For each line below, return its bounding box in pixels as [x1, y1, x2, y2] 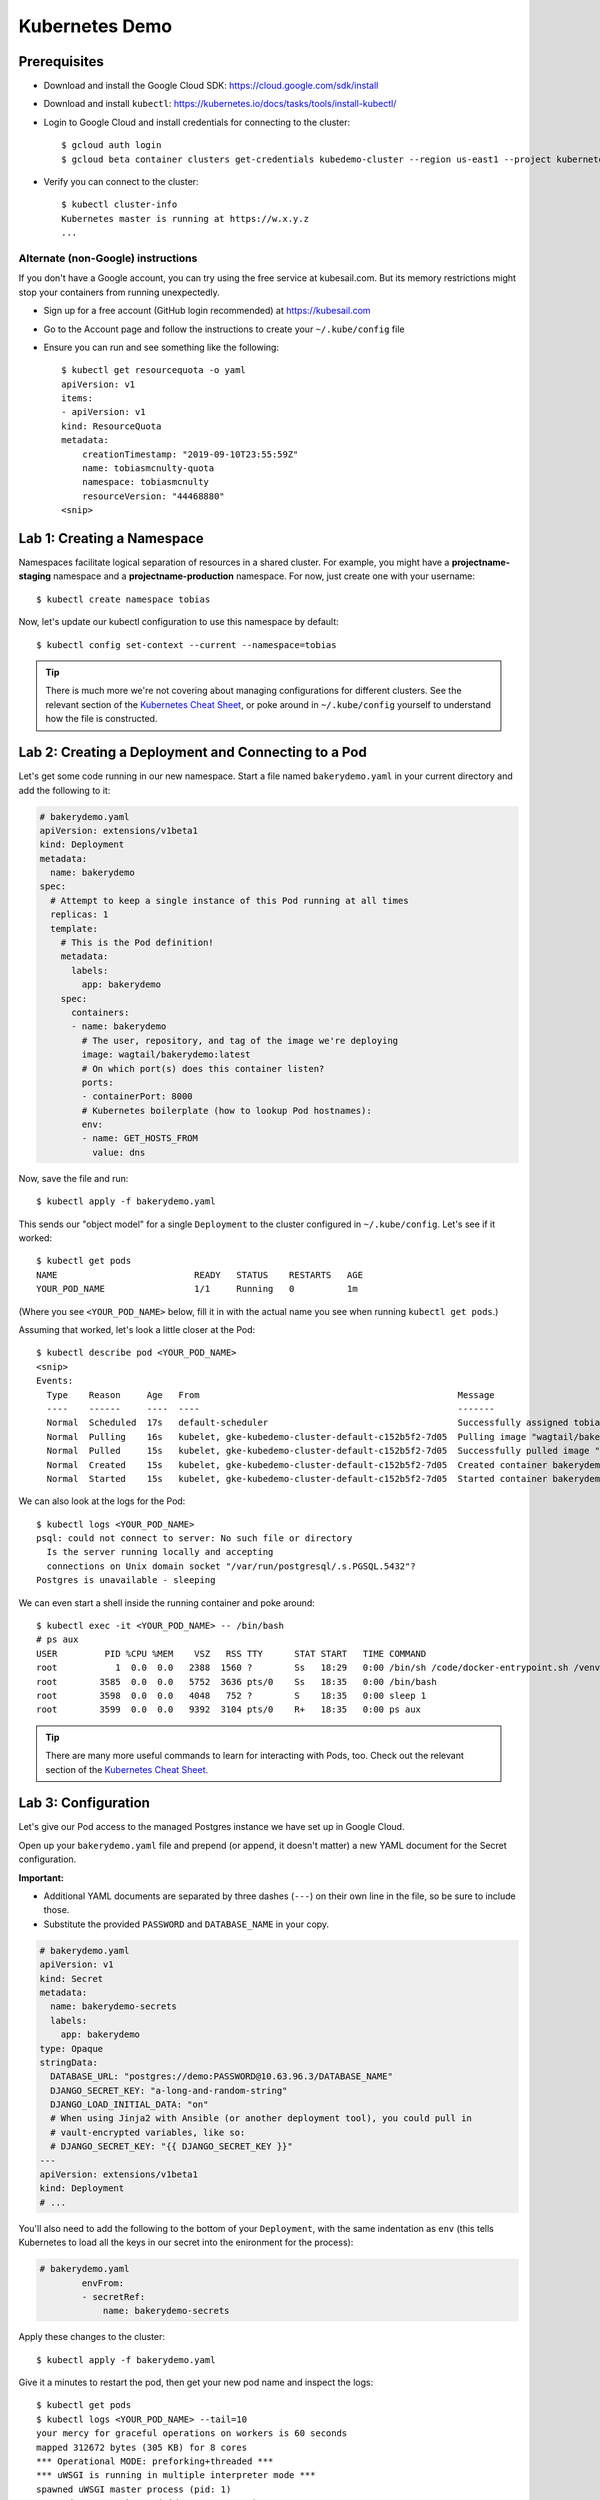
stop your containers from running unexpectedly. [18, 286, 220, 298]
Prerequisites [18, 53, 104, 70]
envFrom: [81, 2277, 125, 2289]
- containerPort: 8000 [81, 1091, 194, 1102]
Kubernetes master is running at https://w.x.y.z [61, 213, 310, 224]
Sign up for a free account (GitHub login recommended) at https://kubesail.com [43, 305, 371, 317]
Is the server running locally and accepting [46, 1546, 274, 1558]
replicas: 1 [50, 909, 109, 920]
